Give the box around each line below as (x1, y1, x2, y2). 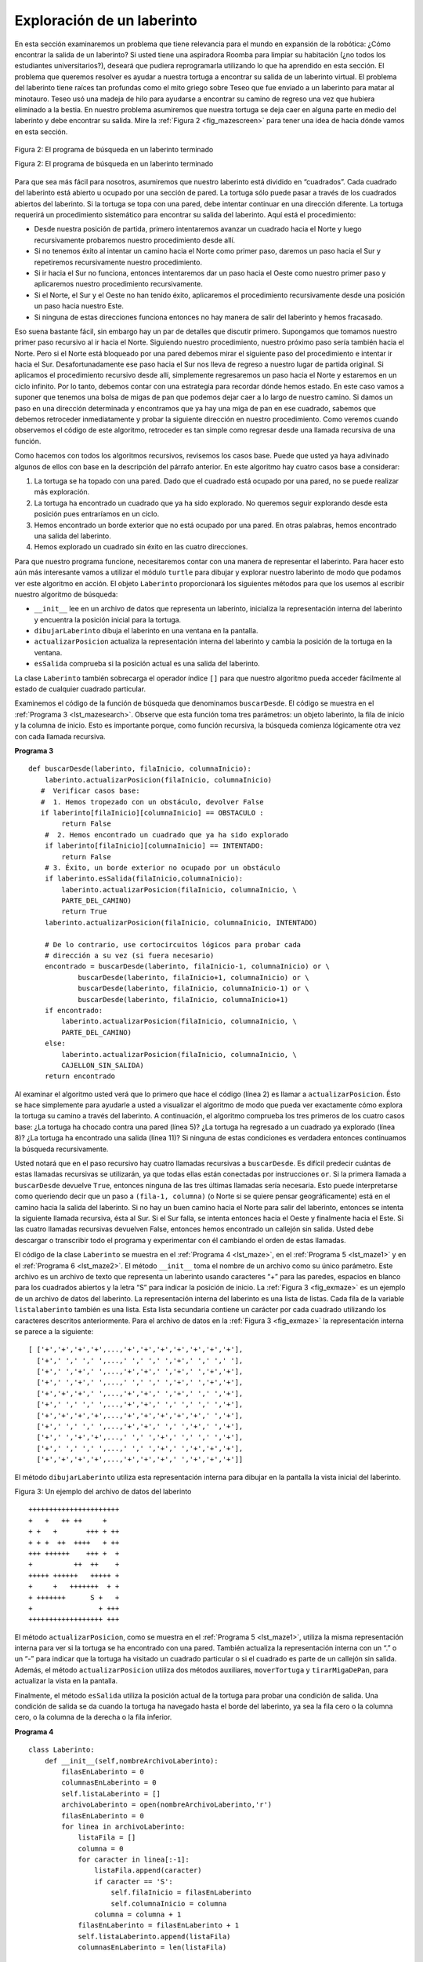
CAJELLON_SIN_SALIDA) (61, 1060, 145, 1070)
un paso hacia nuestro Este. (34, 301, 125, 311)
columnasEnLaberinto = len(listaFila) (78, 1943, 227, 1952)
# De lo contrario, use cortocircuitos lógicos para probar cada (44, 940, 302, 949)
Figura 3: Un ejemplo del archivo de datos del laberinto (14, 1486, 192, 1496)
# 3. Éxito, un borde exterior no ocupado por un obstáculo (44, 863, 281, 872)
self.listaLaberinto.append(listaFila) (78, 1931, 231, 1941)
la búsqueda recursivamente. (14, 1144, 109, 1154)
